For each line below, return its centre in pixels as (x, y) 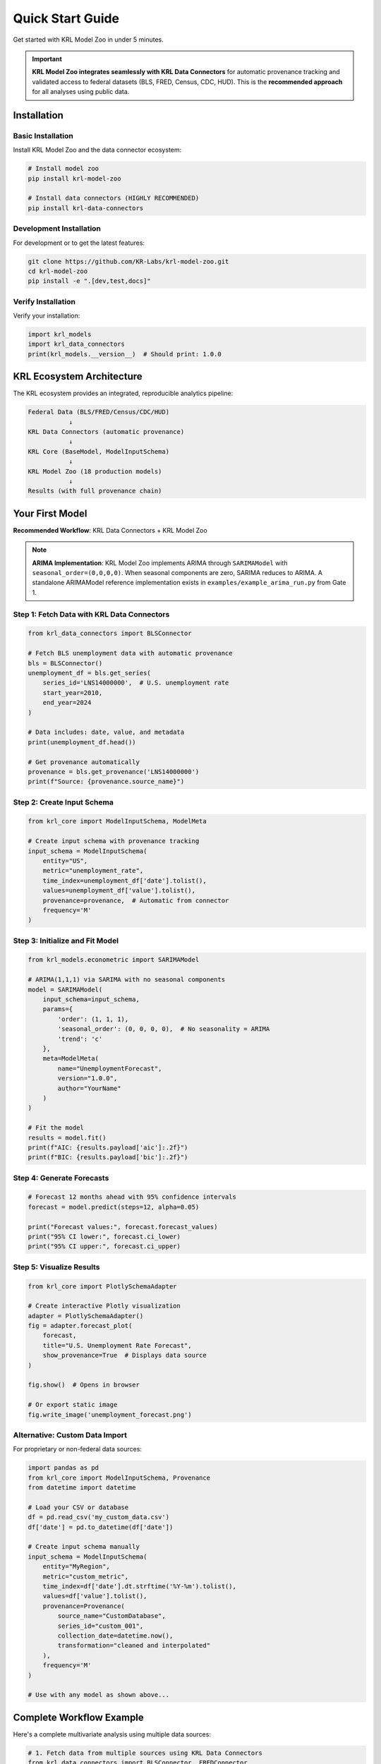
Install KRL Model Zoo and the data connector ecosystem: (97, 150)
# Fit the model (56, 1128)
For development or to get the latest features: (79, 243)
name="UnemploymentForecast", (110, 1068)
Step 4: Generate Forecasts (61, 1178)
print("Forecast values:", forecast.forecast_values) (123, 1227)
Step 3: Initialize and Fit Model (66, 941)
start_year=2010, (73, 693)
